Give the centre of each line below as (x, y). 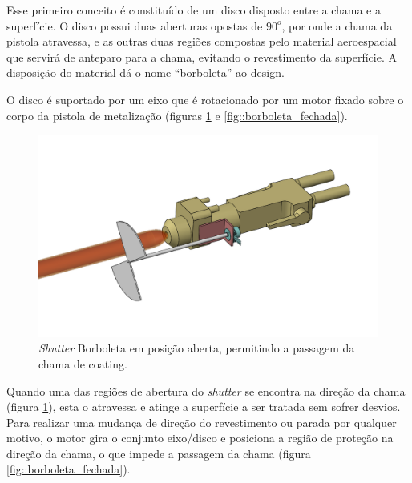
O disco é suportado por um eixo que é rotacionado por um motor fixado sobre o (205, 99)
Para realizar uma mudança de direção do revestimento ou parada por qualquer (202, 422)
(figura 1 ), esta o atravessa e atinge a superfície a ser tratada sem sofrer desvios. (204, 407)
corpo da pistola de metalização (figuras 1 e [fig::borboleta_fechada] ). (177, 115)
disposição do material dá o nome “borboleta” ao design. (145, 72)
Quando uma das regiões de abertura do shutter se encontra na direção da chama (206, 390)
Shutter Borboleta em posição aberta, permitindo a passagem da (197, 348)
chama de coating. (83, 363)
